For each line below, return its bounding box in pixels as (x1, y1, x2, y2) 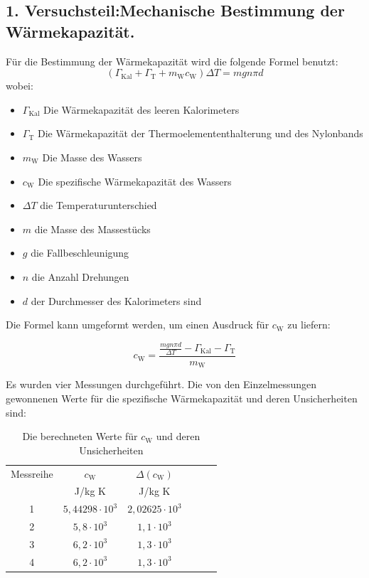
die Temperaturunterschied (40, 198, 157, 213)
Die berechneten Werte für (22, 429, 138, 444)
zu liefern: (287, 317, 331, 332)
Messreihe (11, 466, 53, 481)
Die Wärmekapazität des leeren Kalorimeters (43, 102, 240, 117)
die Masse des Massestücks (34, 221, 151, 236)
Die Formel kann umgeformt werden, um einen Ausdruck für (6, 317, 269, 332)
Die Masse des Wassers (42, 149, 142, 164)
